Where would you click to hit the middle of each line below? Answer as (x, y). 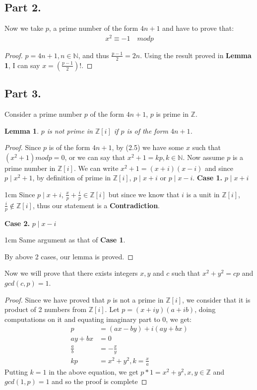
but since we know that (144, 194)
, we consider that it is (216, 299)
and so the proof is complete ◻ (99, 381)
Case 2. (17, 223)
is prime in (172, 114)
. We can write (96, 168)
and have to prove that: (198, 28)
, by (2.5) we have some (148, 147)
